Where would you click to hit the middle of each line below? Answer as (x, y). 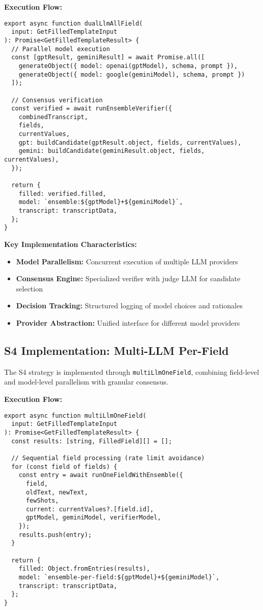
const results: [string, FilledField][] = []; (92, 441)
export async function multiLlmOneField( (75, 415)
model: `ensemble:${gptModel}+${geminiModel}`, (101, 202)
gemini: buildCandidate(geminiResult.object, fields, (112, 151)
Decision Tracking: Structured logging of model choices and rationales (129, 306)
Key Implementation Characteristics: (71, 244)
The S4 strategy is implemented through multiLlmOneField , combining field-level (132, 371)
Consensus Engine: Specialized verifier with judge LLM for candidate (128, 278)
